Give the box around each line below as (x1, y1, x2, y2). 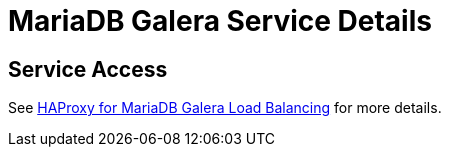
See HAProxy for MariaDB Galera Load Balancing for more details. (8, 99, 442, 117)
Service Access (8, 56, 168, 82)
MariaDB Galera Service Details (8, 4, 432, 38)
